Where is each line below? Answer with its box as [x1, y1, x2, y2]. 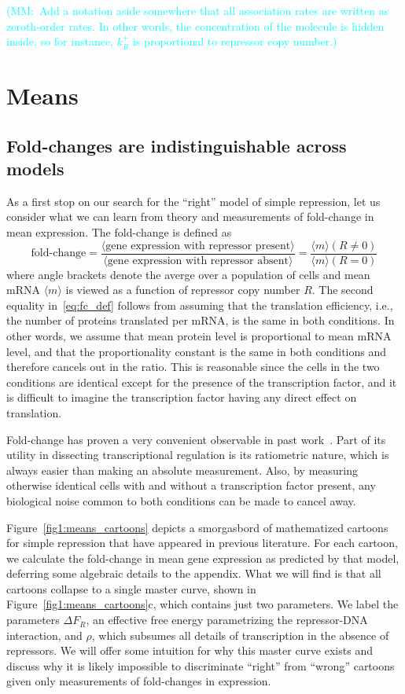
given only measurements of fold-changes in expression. [6, 673, 271, 689]
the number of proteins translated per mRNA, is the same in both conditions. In [6, 312, 395, 329]
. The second [311, 281, 374, 298]
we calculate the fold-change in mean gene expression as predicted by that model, [6, 549, 399, 566]
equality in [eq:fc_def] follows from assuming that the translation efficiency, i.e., [6, 296, 393, 313]
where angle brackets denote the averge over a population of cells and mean [6, 266, 370, 282]
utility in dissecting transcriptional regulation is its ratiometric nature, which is [6, 446, 389, 463]
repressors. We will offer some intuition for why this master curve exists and [6, 642, 373, 659]
